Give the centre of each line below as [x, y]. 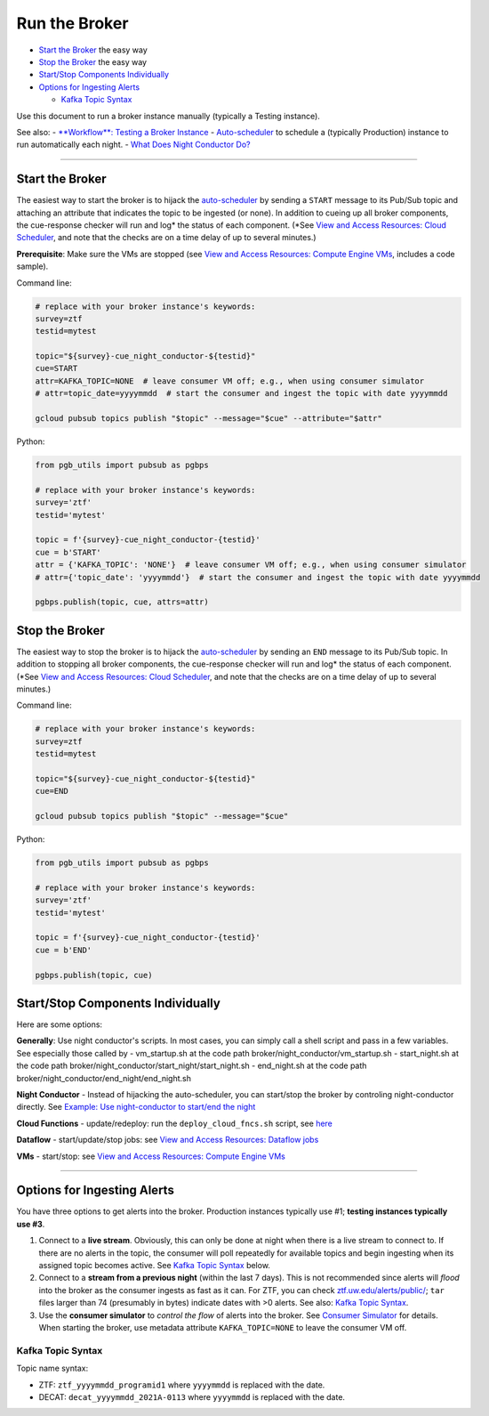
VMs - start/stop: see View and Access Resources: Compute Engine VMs [151, 1156]
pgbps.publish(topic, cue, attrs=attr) [122, 602]
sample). [32, 266]
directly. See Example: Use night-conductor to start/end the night [136, 1107]
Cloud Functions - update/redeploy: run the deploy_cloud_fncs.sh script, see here [175, 1123]
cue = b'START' [68, 552]
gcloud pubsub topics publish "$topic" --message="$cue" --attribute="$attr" [208, 419]
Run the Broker [72, 23]
